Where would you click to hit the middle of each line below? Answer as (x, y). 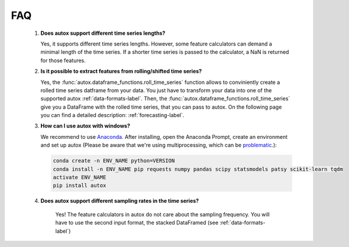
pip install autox (80, 186)
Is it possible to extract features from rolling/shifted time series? (121, 71)
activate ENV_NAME (80, 177)
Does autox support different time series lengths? (103, 33)
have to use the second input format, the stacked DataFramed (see (137, 223)
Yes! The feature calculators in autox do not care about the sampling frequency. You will (163, 214)
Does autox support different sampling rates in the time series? (120, 201)
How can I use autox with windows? (85, 126)
